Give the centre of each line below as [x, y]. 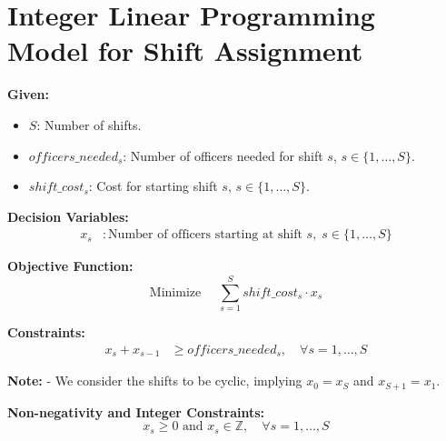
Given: [28, 94]
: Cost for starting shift [153, 186]
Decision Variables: [68, 216]
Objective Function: [70, 266]
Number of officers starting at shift [205, 235]
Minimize [175, 292]
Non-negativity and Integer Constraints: [136, 411]
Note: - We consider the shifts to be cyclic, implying [155, 381]
